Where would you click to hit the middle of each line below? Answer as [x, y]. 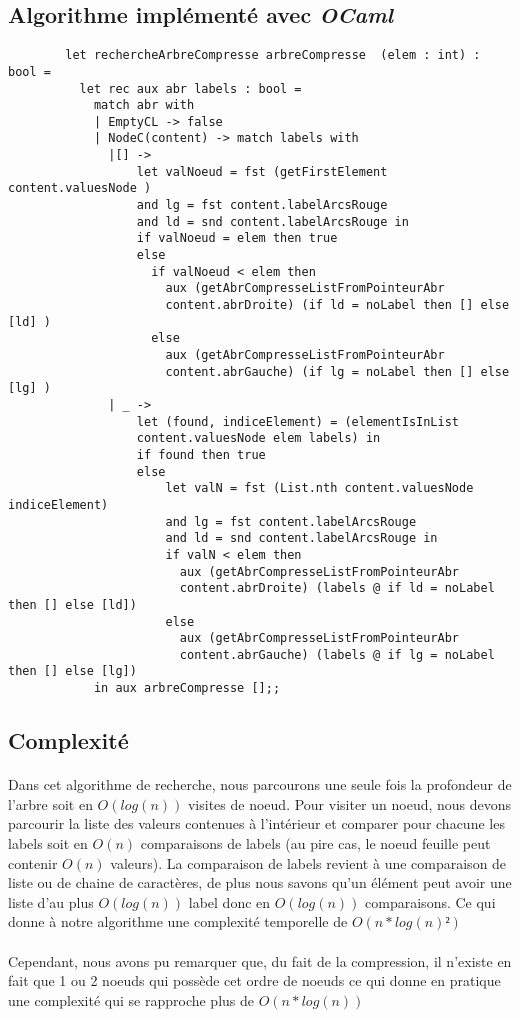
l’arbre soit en [50, 803]
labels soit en [48, 842]
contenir [33, 862]
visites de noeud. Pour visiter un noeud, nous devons [349, 803]
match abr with [144, 105]
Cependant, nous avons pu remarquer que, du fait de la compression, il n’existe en [260, 960]
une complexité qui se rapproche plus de [131, 999]
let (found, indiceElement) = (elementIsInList [298, 421]
